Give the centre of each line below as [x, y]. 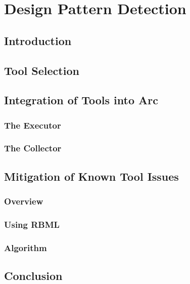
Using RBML [32, 224]
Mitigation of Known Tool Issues [91, 176]
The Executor [33, 125]
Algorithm [26, 247]
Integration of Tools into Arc [81, 100]
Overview [24, 201]
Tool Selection [42, 70]
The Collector [33, 148]
